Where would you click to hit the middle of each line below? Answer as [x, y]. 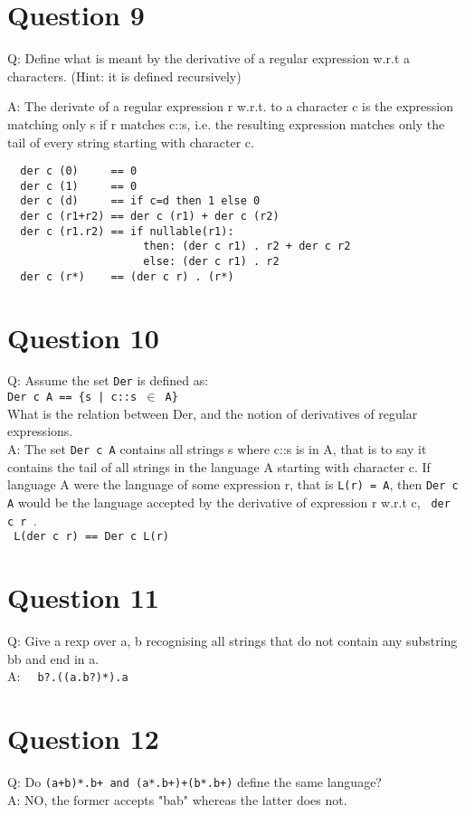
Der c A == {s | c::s [72, 398]
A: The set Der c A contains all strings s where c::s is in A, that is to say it [217, 448]
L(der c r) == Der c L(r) [91, 537]
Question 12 [83, 738]
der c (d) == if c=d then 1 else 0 [140, 201]
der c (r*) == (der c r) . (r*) [127, 276]
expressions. [40, 431]
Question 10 [83, 337]
